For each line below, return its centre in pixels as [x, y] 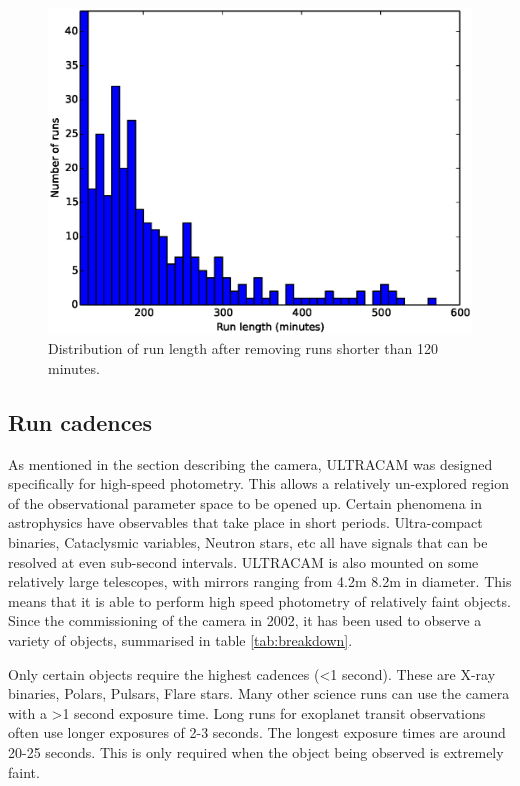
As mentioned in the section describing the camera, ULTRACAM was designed [250, 463]
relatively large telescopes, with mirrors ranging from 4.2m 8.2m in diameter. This [260, 581]
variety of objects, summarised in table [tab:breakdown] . [180, 640]
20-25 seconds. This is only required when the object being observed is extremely [256, 751]
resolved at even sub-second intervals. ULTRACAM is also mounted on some [243, 561]
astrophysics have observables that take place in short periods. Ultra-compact [245, 522]
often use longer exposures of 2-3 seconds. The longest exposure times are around [257, 732]
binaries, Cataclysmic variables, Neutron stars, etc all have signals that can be [248, 542]
